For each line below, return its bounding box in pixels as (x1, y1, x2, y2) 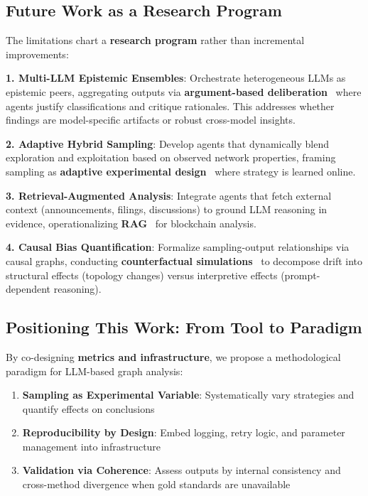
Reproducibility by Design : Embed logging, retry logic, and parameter (22, 425, 345, 440)
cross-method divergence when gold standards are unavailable (22, 477, 291, 492)
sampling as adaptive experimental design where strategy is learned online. (6, 163, 356, 178)
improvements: (6, 46, 69, 61)
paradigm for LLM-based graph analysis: (6, 363, 183, 378)
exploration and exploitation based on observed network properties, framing (6, 150, 336, 165)
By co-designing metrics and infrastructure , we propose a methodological (6, 349, 341, 364)
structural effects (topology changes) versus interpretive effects (6, 267, 278, 282)
